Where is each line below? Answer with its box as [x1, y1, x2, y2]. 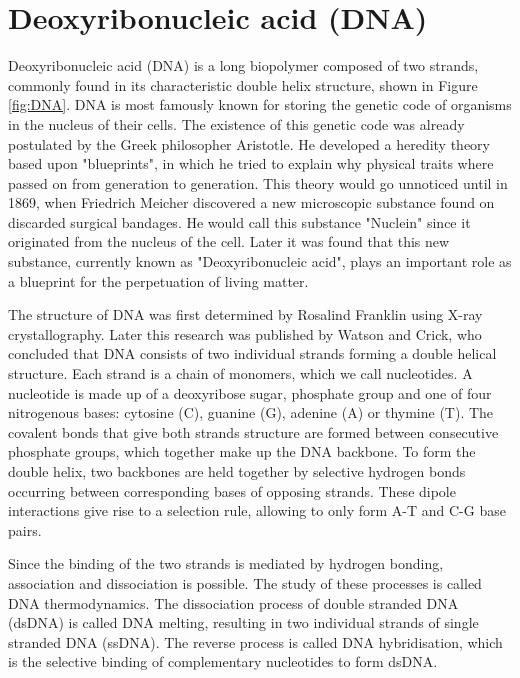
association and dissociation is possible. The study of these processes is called [8, 572, 482, 593]
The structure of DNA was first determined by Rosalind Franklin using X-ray [8, 304, 483, 325]
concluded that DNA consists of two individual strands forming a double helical [8, 343, 497, 364]
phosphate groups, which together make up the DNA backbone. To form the [8, 441, 476, 462]
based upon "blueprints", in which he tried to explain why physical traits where [8, 153, 494, 174]
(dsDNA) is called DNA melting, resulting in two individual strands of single [8, 612, 479, 633]
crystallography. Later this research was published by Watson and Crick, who [8, 323, 482, 344]
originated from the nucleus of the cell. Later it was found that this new [8, 231, 450, 252]
